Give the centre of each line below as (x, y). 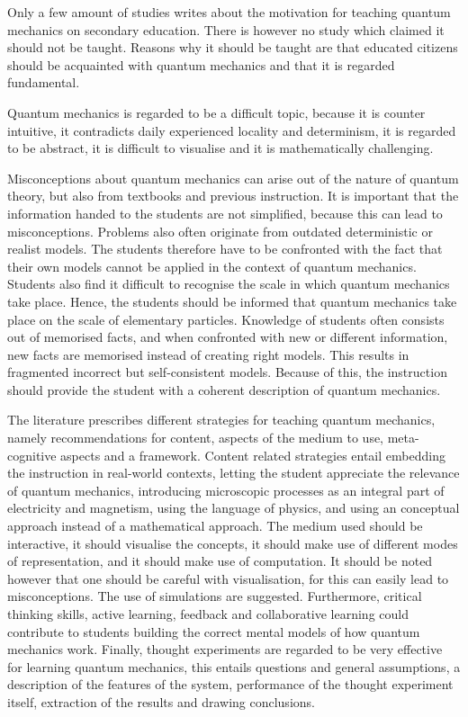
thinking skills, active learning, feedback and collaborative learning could (208, 614)
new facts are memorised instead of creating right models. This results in (208, 354)
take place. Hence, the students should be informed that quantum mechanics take (232, 301)
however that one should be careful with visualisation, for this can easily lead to (228, 578)
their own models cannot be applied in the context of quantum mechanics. (212, 266)
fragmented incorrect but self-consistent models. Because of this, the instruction (227, 372)
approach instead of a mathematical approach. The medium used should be (215, 526)
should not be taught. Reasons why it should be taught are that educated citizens (233, 47)
